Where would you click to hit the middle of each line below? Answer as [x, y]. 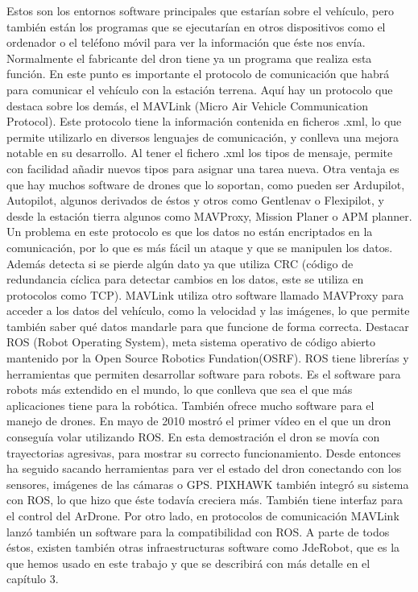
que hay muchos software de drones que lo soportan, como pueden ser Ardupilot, [206, 184]
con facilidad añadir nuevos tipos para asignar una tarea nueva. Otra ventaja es [203, 168]
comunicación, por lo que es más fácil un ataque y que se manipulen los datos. [200, 247]
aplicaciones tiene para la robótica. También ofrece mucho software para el [190, 405]
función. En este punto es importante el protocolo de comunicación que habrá [198, 74]
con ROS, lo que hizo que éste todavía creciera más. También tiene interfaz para [205, 500]
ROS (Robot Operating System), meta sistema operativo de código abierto [191, 342]
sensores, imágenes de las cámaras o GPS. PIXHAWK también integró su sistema [208, 484]
